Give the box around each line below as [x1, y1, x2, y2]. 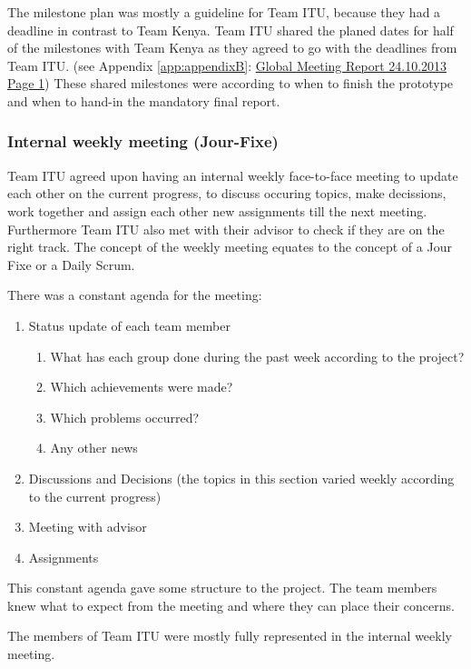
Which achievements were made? [50, 377, 233, 396]
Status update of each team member [28, 315, 231, 334]
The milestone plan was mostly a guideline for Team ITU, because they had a [7, 3, 441, 21]
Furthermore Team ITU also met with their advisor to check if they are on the [7, 219, 445, 238]
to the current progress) [28, 486, 162, 505]
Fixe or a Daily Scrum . [7, 255, 135, 274]
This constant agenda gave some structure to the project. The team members [7, 578, 437, 597]
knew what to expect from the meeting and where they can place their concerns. [7, 595, 455, 614]
